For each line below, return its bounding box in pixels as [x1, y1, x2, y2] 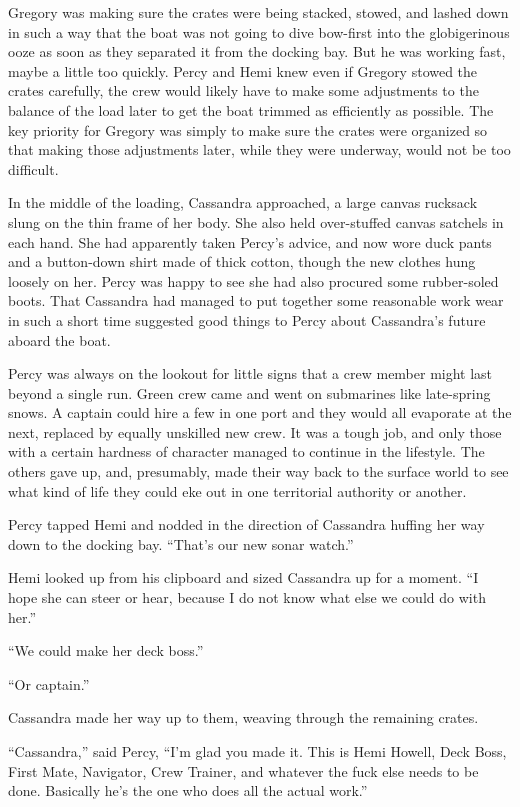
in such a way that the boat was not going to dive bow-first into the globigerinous [8, 21, 510, 42]
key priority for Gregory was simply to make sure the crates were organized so [8, 119, 488, 140]
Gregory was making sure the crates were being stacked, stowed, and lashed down [8, 2, 509, 22]
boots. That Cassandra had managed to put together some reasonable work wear [8, 290, 504, 311]
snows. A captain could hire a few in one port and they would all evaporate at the [8, 402, 512, 423]
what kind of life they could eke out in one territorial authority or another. [8, 480, 467, 501]
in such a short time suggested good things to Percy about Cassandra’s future [8, 309, 486, 330]
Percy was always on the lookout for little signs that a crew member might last [8, 363, 493, 384]
